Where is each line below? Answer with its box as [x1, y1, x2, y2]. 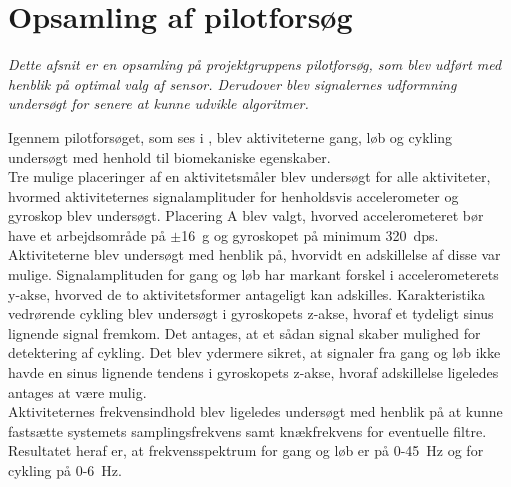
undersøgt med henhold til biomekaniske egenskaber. [8, 146, 331, 167]
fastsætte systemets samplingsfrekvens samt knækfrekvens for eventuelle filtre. [8, 420, 487, 441]
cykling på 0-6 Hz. [8, 460, 122, 480]
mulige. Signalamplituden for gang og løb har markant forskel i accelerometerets [8, 264, 499, 285]
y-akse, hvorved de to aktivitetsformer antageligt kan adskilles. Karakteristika [8, 283, 485, 304]
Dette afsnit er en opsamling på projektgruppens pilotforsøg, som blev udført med [8, 54, 502, 75]
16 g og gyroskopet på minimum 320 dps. [181, 224, 439, 245]
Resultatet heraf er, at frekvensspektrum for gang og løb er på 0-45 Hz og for [8, 440, 484, 461]
